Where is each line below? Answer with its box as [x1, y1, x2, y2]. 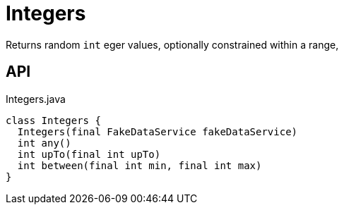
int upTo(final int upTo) [17, 148, 161, 160]
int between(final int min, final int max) [17, 159, 262, 171]
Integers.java [6, 92, 66, 105]
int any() [17, 137, 71, 149]
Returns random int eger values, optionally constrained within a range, [6, 38, 339, 51]
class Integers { [6, 114, 101, 126]
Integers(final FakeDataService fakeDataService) [17, 125, 298, 137]
